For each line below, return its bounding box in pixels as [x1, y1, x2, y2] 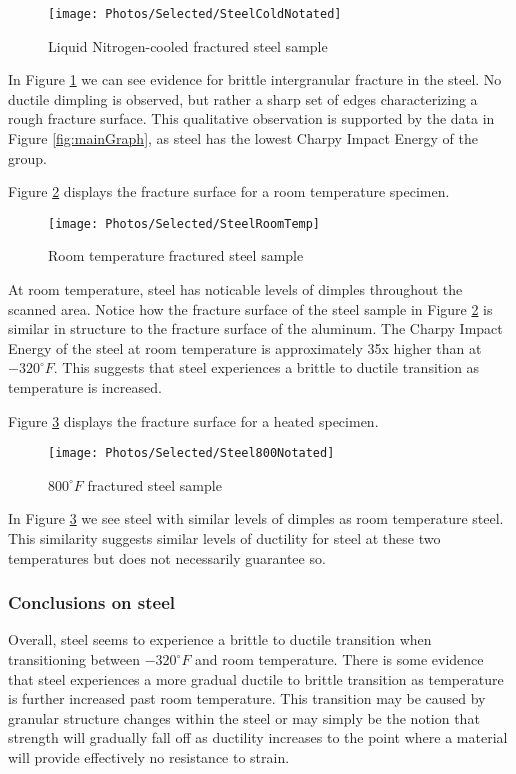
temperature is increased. [8, 377, 162, 398]
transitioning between [8, 649, 140, 670]
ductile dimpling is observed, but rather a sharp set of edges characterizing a [8, 88, 478, 109]
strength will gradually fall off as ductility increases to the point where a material [8, 727, 508, 748]
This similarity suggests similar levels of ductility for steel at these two [8, 528, 441, 549]
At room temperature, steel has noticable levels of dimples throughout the [8, 279, 463, 300]
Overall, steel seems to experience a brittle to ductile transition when [8, 629, 432, 650]
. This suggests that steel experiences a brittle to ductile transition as [53, 357, 480, 378]
